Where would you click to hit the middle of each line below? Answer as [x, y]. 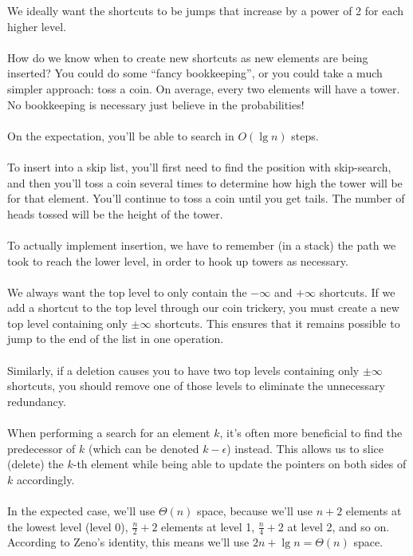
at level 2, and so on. [338, 526]
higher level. [37, 26]
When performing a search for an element [109, 433]
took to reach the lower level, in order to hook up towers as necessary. [178, 260]
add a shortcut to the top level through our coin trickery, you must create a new [203, 308]
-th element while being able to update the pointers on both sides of [240, 464]
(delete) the [35, 464]
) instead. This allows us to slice [305, 448]
